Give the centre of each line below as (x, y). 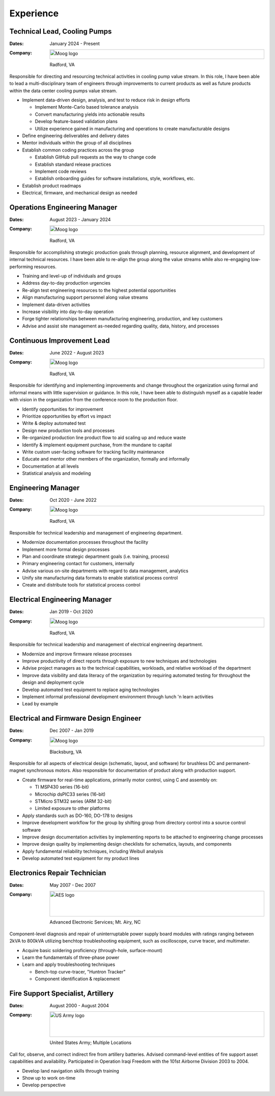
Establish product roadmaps (52, 186)
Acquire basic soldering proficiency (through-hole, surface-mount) (92, 950)
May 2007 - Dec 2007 (73, 885)
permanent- (238, 763)
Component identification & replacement (77, 979)
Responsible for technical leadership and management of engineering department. (96, 532)
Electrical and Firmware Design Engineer (75, 718)
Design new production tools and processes (68, 430)
